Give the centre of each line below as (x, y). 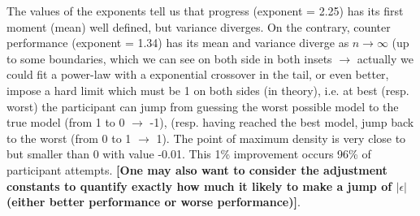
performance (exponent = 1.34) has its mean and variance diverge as (178, 43)
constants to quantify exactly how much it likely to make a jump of (199, 186)
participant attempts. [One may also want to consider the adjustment (197, 169)
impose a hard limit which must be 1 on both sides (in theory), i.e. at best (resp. (208, 90)
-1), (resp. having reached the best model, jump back (282, 122)
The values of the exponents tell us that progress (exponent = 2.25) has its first (205, 11)
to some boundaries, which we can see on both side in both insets (169, 58)
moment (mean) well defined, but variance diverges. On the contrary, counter (199, 26)
